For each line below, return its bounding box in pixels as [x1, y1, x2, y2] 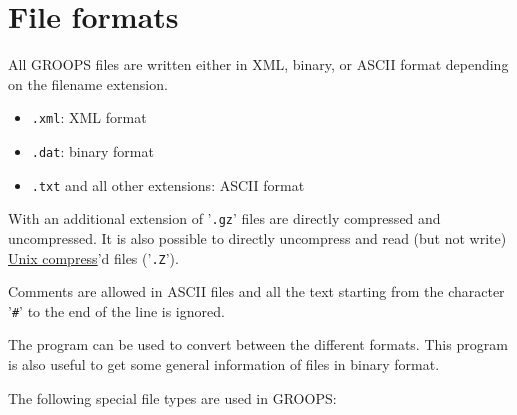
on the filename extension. [8, 73, 168, 94]
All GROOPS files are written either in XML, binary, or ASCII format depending [8, 54, 509, 75]
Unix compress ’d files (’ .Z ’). [8, 247, 179, 268]
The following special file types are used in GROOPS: [8, 387, 337, 408]
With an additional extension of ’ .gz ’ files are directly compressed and [8, 208, 441, 229]
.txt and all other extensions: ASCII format [31, 174, 305, 195]
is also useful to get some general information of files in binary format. [8, 354, 440, 375]
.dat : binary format [31, 140, 154, 161]
